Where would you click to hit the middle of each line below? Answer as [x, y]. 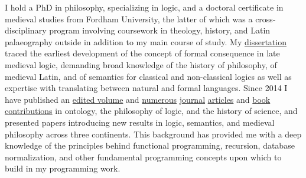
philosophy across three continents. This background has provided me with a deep [153, 134]
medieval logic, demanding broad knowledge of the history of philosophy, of [141, 64]
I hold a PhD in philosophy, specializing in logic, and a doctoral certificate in [144, 7]
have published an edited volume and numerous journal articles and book [138, 99]
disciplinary [26, 30]
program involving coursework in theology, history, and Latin [160, 30]
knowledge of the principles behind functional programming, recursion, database [150, 145]
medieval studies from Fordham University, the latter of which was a [129, 19]
